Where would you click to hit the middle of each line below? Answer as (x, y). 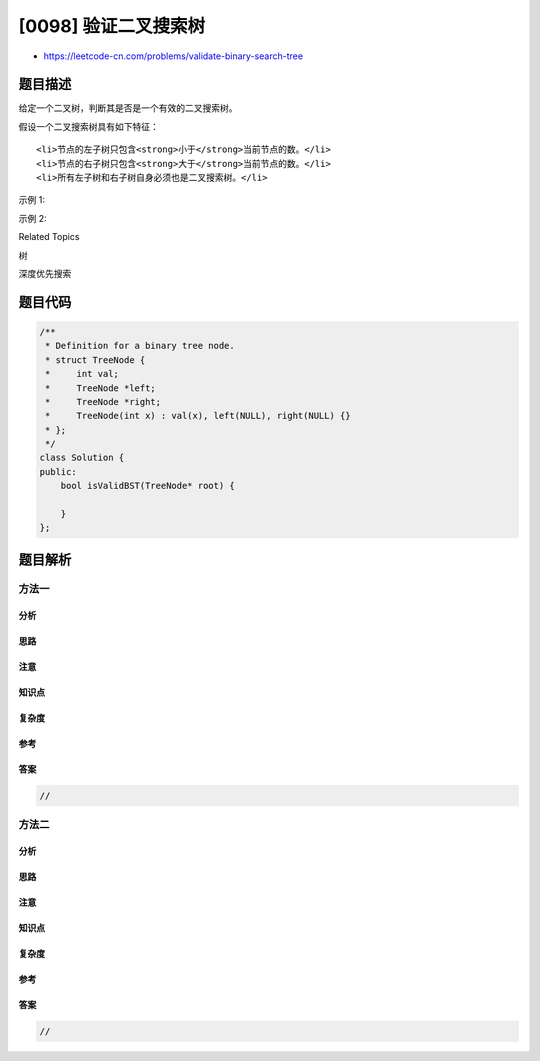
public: (58, 471)
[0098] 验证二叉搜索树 (111, 26)
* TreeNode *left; (101, 388)
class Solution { (82, 458)
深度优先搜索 (45, 273)
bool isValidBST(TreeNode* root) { (147, 486)
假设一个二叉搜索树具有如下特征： (88, 126)
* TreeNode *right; (103, 401)
